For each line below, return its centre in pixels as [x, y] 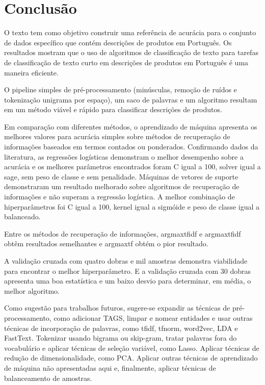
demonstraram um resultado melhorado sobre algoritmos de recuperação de [122, 186]
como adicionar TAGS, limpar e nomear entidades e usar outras [153, 317]
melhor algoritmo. [32, 290]
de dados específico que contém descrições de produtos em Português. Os [118, 42]
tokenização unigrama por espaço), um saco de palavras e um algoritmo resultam [131, 99]
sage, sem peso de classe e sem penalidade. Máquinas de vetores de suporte [121, 176]
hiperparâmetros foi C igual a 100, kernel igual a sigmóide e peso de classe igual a [132, 206]
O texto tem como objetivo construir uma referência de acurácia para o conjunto [130, 32]
